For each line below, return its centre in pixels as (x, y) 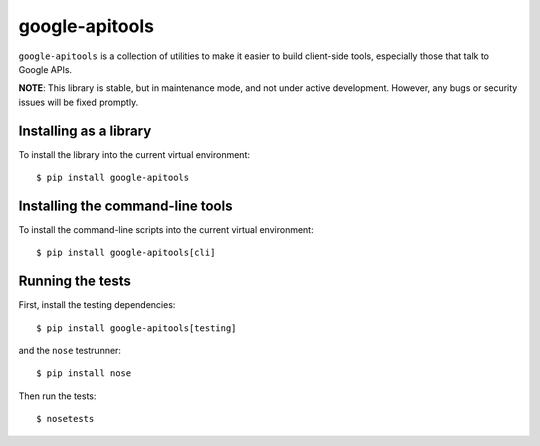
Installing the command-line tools (125, 205)
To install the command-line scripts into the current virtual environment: (166, 229)
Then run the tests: (57, 396)
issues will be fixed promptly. (78, 102)
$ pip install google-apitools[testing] (136, 328)
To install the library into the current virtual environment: (134, 154)
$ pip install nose (84, 373)
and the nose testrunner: (70, 350)
